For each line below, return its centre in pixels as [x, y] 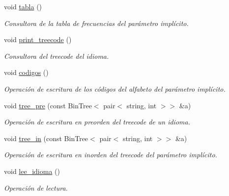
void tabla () [23, 6]
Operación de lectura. [36, 187]
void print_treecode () [38, 39]
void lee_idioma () [32, 171]
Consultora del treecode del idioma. [57, 56]
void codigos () [26, 72]
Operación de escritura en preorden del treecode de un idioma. [97, 122]
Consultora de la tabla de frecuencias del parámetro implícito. [96, 23]
